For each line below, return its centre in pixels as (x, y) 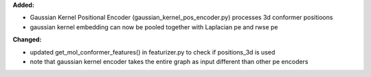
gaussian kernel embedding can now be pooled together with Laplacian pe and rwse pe (154, 27)
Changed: (27, 40)
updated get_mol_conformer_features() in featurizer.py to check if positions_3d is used (153, 52)
